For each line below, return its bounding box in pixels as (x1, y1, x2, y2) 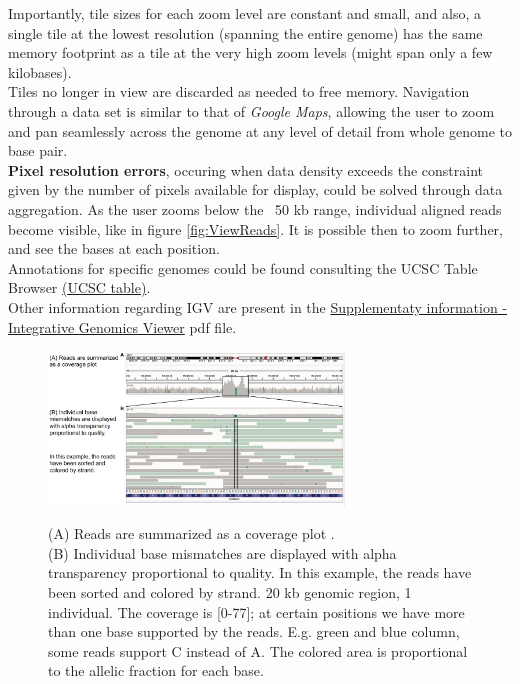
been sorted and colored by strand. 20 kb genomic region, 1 (48, 581, 412, 602)
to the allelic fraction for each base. (48, 660, 264, 681)
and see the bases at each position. (8, 238, 220, 259)
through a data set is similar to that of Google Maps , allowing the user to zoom (8, 100, 495, 121)
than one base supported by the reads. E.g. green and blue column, (48, 621, 460, 642)
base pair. (8, 140, 68, 161)
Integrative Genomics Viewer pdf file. (8, 316, 237, 337)
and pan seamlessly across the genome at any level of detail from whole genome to (8, 120, 512, 141)
